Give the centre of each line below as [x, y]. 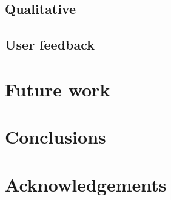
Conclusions [55, 137]
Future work [58, 89]
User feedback [50, 45]
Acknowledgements [86, 184]
